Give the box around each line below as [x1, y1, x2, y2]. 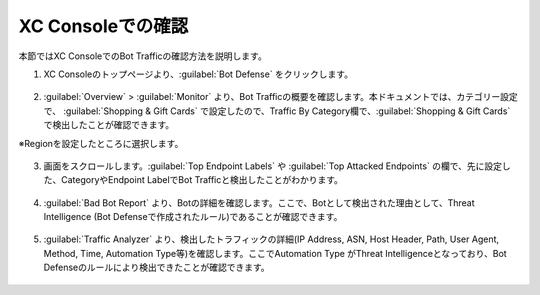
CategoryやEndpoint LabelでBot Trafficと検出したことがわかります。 [60, 174, 344, 186]
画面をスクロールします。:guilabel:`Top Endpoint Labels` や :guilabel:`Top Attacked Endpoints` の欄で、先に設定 [43, 160, 502, 172]
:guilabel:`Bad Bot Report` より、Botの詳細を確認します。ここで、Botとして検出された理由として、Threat [43, 196, 475, 209]
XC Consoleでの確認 [18, 15, 189, 37]
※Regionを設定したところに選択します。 [18, 137, 184, 149]
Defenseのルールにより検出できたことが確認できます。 [43, 261, 270, 274]
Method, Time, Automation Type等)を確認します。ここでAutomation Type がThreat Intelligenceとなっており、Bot [43, 247, 507, 259]
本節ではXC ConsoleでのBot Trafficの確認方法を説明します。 [18, 50, 267, 62]
